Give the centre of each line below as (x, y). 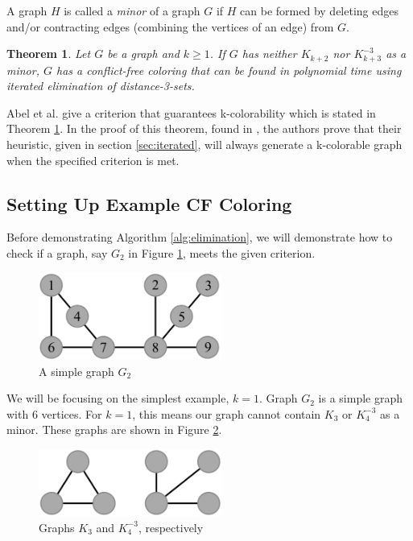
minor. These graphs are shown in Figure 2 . (114, 429)
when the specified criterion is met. (93, 160)
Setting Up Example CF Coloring (149, 203)
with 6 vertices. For (54, 413)
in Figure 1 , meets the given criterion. (222, 253)
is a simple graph (360, 398)
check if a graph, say (57, 253)
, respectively (171, 527)
